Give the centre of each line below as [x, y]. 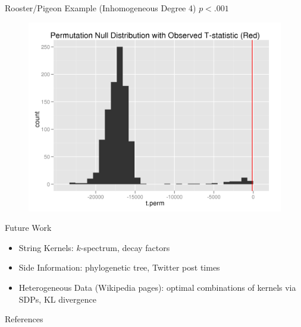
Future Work [28, 228]
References [24, 319]
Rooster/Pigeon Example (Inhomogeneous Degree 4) [101, 8]
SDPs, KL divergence [57, 299]
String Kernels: [46, 247]
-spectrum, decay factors [125, 247]
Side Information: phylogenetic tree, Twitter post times [119, 267]
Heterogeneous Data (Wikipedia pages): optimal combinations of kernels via [157, 287]
